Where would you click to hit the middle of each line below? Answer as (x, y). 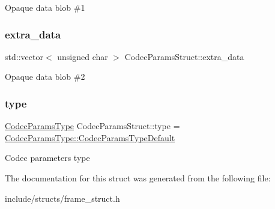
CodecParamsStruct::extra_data (184, 56)
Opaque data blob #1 (45, 7)
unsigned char (83, 56)
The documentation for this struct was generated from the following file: (138, 178)
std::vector (24, 56)
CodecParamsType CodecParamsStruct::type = (92, 126)
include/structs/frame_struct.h (62, 198)
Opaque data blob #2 (45, 77)
